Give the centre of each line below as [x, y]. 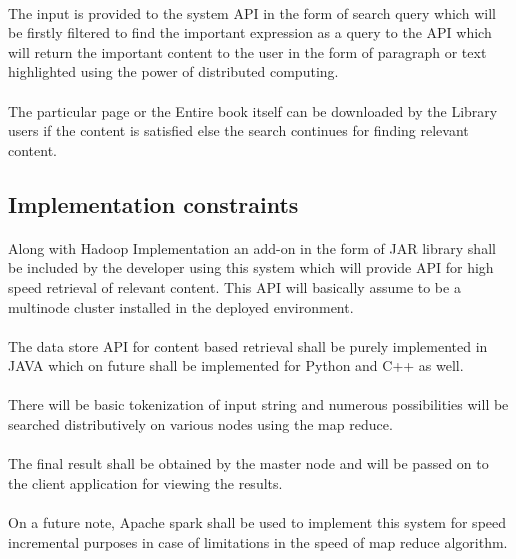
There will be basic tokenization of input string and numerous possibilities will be [258, 404]
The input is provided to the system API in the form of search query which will [252, 12]
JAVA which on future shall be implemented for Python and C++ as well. [236, 365]
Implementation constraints [153, 203]
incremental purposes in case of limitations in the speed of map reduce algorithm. [258, 541]
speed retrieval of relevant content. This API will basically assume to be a [234, 286]
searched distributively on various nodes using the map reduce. [200, 424]
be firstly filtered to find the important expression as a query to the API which [250, 32]
